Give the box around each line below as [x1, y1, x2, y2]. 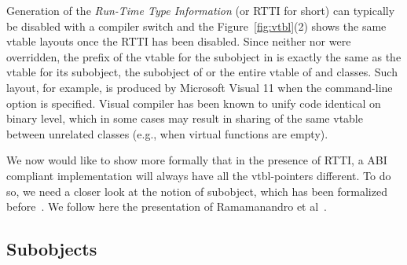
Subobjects [6, 237, 97, 261]
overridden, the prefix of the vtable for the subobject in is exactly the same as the [6, 48, 401, 64]
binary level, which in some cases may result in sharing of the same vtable [6, 110, 363, 127]
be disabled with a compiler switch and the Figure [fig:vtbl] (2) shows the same [6, 17, 387, 34]
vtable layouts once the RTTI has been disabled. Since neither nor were [6, 33, 351, 50]
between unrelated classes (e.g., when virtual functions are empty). [6, 125, 328, 142]
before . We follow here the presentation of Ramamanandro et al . [6, 198, 328, 215]
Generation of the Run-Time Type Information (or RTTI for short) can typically [6, 2, 395, 18]
